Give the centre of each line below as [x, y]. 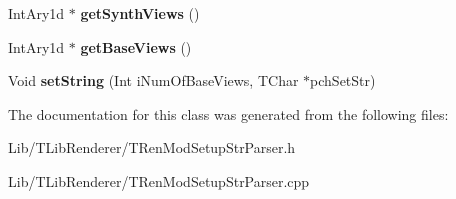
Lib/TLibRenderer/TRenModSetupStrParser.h [152, 147]
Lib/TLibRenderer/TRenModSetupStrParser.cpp [159, 180]
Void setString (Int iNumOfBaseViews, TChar [153, 80]
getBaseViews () [136, 46]
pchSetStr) [343, 80]
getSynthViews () [140, 13]
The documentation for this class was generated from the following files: [228, 113]
